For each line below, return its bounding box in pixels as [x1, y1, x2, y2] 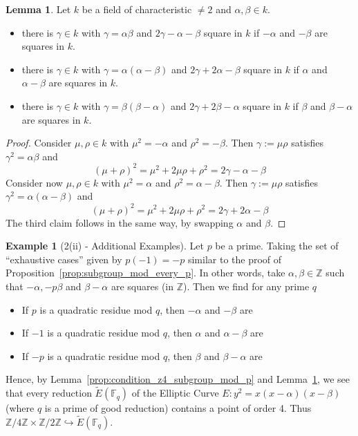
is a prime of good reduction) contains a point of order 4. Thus [44, 401, 312, 415]
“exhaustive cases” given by [6, 252, 122, 266]
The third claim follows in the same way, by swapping [6, 215, 234, 229]
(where [6, 401, 35, 415]
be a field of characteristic [82, 2, 192, 16]
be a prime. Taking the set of [215, 238, 339, 253]
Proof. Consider [6, 135, 72, 150]
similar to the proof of [187, 252, 282, 266]
